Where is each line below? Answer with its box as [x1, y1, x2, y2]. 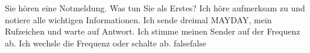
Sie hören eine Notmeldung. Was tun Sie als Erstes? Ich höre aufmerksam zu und [5, 2, 305, 14]
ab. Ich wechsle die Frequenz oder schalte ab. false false [5, 36, 206, 49]
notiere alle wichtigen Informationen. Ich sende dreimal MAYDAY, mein [5, 13, 272, 26]
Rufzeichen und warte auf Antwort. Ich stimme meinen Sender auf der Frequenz [5, 25, 300, 38]
